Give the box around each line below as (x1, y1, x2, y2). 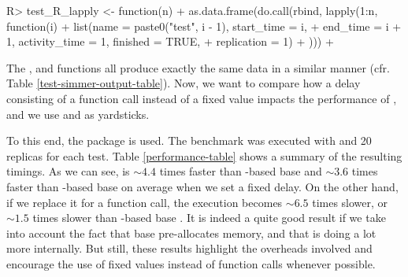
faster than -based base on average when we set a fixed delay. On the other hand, (6, 178, 399, 194)
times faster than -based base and (159, 163, 322, 179)
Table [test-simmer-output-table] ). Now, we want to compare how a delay (6, 75, 361, 91)
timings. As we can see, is (6, 163, 130, 179)
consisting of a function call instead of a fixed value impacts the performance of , (6, 90, 397, 106)
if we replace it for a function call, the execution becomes (6, 194, 283, 210)
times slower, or (312, 194, 388, 210)
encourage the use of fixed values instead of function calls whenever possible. (6, 255, 376, 271)
